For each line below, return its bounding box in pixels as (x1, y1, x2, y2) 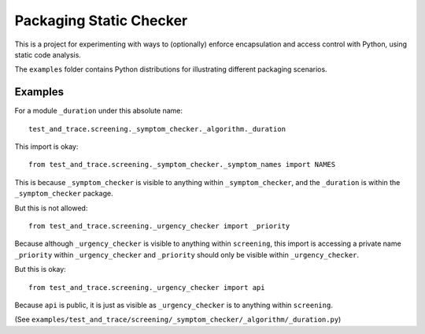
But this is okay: (14, 265, 66, 274)
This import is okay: (14, 142, 79, 151)
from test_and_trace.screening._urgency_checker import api (28, 283, 265, 291)
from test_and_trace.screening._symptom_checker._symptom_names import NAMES (28, 160, 336, 169)
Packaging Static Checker (14, 12, 188, 29)
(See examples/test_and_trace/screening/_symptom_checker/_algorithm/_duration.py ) (14, 315, 342, 325)
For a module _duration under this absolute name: (14, 106, 183, 116)
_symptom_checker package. (14, 189, 113, 199)
